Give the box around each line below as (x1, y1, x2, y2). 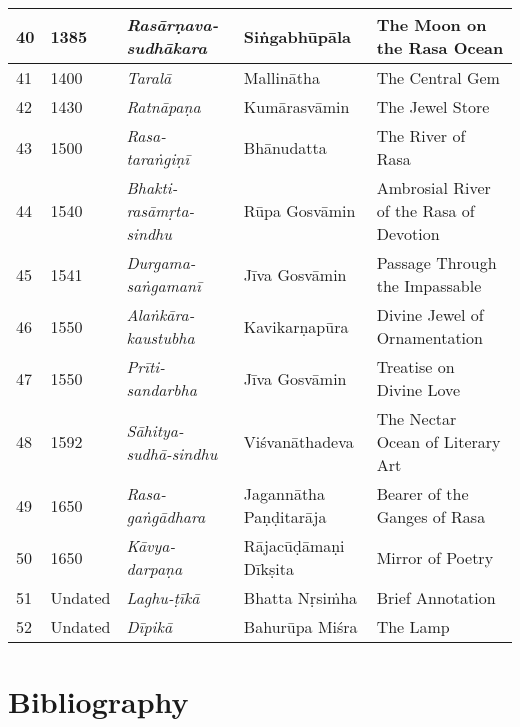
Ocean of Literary (376, 430, 501, 453)
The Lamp (376, 615, 450, 638)
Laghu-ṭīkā (126, 586, 200, 609)
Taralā (126, 66, 172, 89)
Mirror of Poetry (376, 545, 494, 569)
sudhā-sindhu (126, 441, 218, 465)
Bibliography (8, 681, 189, 722)
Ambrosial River (376, 176, 491, 199)
